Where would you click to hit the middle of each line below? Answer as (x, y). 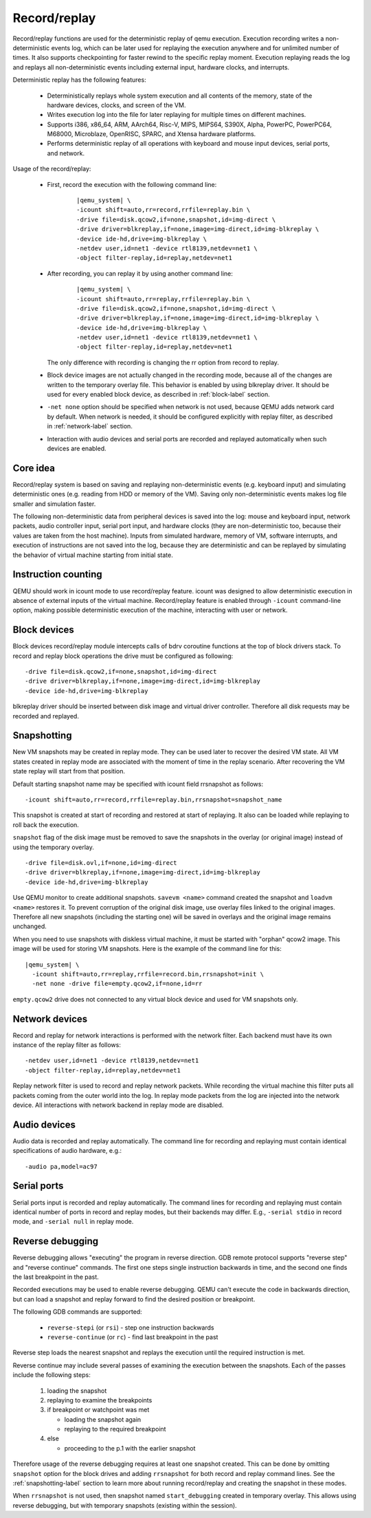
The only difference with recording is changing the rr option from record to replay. (163, 362)
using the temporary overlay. (53, 847)
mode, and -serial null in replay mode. (73, 1222)
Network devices (50, 1019)
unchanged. (30, 926)
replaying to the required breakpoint (115, 1429)
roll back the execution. (46, 824)
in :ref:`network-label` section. (90, 426)
